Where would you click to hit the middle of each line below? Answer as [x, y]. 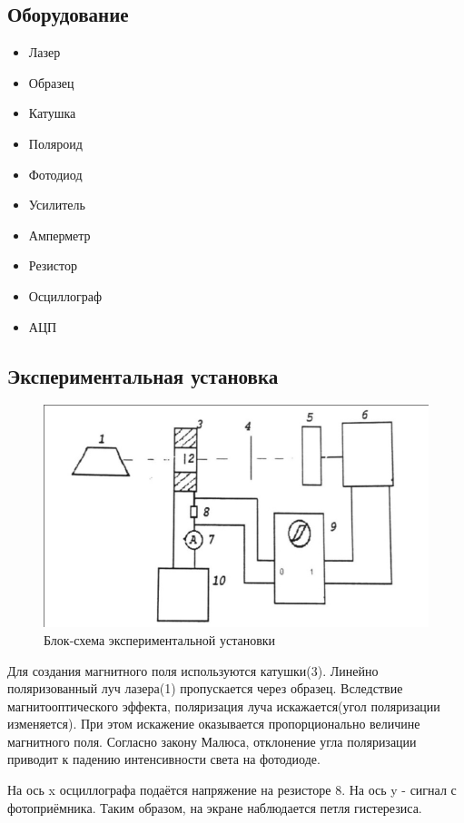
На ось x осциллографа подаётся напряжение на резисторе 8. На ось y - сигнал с [232, 790]
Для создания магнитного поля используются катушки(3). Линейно [193, 670]
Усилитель [57, 205]
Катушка [52, 113]
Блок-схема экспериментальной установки [160, 639]
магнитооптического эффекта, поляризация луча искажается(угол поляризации [224, 705]
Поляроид [55, 143]
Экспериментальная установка [143, 375]
